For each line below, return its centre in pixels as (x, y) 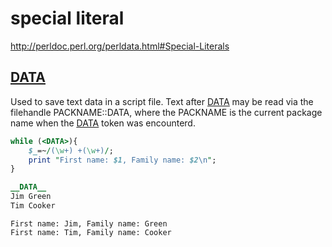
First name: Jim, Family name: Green (89, 223)
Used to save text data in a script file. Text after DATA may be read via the (162, 101)
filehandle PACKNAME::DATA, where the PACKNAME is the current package (166, 112)
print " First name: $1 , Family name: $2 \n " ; (122, 160)
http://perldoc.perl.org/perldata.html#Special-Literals (120, 46)
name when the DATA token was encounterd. (103, 123)
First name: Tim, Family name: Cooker (91, 232)
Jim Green (31, 197)
